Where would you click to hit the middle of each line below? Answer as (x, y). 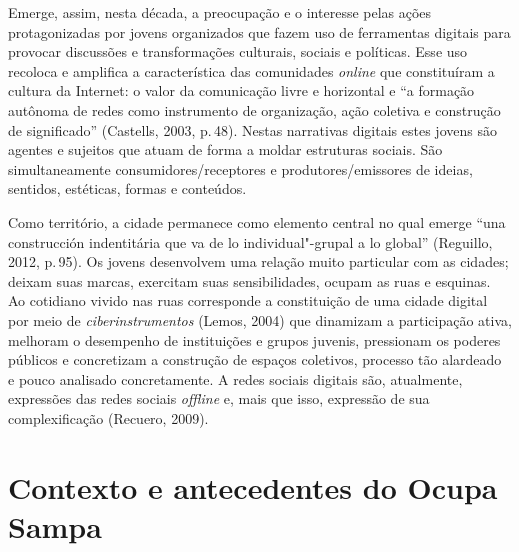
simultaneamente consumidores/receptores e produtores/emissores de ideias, (240, 168)
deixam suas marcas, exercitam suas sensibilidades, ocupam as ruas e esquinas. (249, 280)
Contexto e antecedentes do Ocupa (253, 486)
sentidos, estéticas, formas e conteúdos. (127, 188)
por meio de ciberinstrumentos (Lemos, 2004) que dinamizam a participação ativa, (260, 319)
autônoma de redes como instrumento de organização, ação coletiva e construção (254, 109)
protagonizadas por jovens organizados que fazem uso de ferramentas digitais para (259, 31)
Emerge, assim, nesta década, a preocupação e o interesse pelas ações (220, 12)
